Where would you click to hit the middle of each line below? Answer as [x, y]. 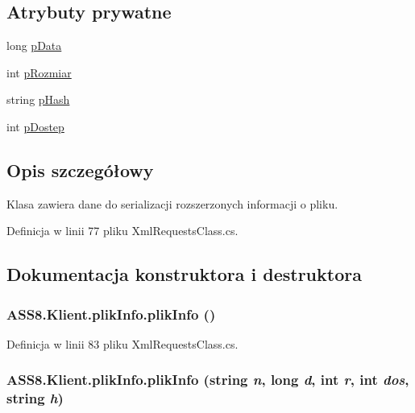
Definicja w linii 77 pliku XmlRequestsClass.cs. [122, 231]
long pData [34, 45]
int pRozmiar [39, 72]
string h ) [35, 398]
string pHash [38, 99]
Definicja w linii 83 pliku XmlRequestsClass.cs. [122, 343]
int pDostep [35, 126]
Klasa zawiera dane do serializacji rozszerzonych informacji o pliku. [172, 203]
